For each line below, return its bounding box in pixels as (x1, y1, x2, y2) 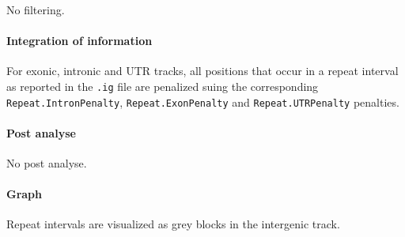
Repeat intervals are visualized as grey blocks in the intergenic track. (6, 216, 340, 232)
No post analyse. (6, 155, 87, 171)
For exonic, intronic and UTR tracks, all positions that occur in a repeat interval (6, 62, 399, 79)
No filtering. (6, 2, 65, 17)
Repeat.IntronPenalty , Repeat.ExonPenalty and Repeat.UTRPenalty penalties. (6, 93, 399, 110)
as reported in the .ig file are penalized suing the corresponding (6, 77, 319, 94)
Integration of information (6, 32, 153, 49)
